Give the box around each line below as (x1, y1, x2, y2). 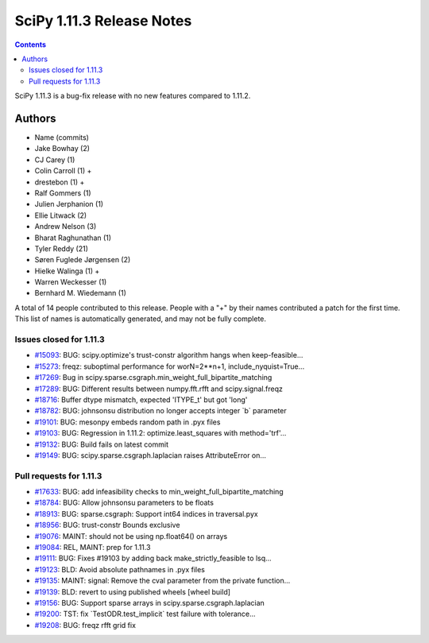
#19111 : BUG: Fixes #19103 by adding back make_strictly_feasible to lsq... (34, 553, 272, 564)
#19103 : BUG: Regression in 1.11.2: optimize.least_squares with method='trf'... (34, 428, 287, 438)
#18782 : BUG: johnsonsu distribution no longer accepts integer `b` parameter (34, 406, 288, 416)
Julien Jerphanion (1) (34, 199, 103, 209)
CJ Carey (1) (34, 155, 75, 165)
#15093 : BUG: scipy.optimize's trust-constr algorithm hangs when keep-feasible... (34, 351, 303, 360)
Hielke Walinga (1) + (34, 266, 100, 276)
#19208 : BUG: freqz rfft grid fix (34, 620, 137, 629)
